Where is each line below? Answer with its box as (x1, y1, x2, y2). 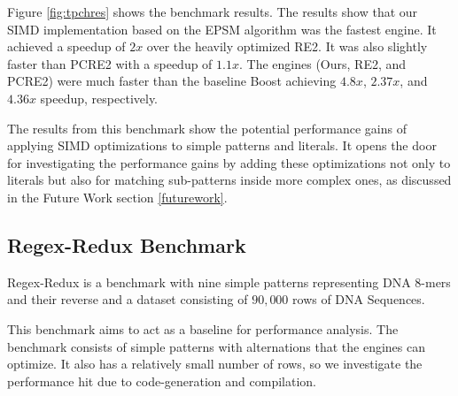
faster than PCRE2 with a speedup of (7, 54, 213, 72)
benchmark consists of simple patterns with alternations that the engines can (7, 337, 425, 355)
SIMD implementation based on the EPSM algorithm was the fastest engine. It (7, 19, 437, 38)
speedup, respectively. (40, 88, 159, 107)
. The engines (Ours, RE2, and (239, 54, 407, 72)
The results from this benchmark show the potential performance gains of (7, 118, 407, 137)
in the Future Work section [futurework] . (7, 187, 228, 206)
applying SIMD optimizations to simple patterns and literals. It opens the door (7, 136, 437, 155)
